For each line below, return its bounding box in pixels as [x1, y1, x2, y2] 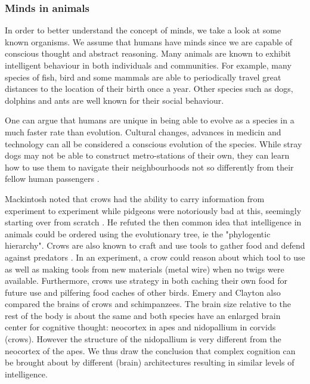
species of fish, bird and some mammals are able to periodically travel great [5, 70, 281, 83]
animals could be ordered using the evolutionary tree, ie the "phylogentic [5, 227, 271, 240]
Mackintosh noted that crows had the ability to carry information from [5, 192, 265, 205]
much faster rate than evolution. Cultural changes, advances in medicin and [5, 125, 281, 138]
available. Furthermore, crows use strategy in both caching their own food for [5, 274, 287, 287]
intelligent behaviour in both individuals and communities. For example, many [5, 59, 292, 71]
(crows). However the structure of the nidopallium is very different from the [5, 333, 281, 345]
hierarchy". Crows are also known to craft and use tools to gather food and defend [5, 239, 305, 252]
